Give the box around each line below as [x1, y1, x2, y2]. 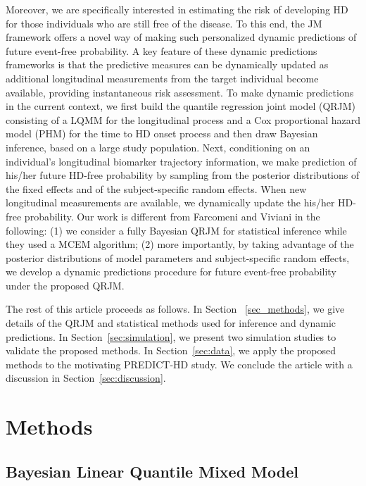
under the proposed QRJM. [6, 278, 125, 292]
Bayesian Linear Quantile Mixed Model [6, 460, 298, 482]
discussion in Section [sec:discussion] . [6, 370, 166, 385]
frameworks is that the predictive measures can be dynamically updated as [6, 57, 329, 72]
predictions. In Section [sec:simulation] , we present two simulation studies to [6, 329, 336, 344]
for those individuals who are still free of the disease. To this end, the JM [6, 15, 322, 30]
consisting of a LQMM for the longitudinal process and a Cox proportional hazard [6, 112, 360, 127]
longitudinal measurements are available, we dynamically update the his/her [6, 195, 335, 210]
